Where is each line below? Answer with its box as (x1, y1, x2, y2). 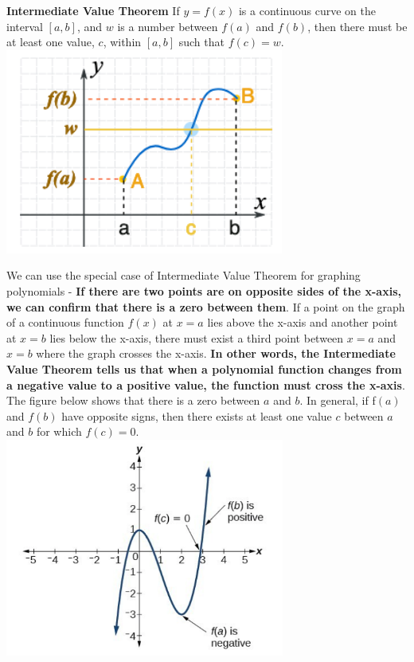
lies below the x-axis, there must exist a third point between (49, 329, 344, 346)
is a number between (117, 18, 218, 34)
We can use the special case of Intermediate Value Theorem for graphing (6, 267, 361, 284)
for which (36, 423, 82, 440)
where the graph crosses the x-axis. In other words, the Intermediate (36, 345, 396, 362)
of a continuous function (6, 314, 124, 331)
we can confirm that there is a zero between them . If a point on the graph (6, 298, 405, 315)
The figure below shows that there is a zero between (6, 392, 260, 409)
